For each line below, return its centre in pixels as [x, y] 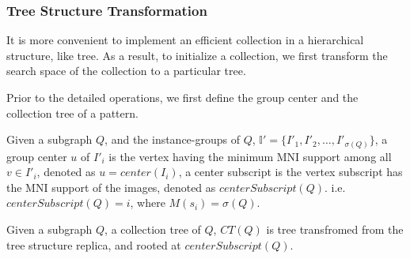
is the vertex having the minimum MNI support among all [250, 156]
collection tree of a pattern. [72, 113]
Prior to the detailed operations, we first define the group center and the [182, 97]
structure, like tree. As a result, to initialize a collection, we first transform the [197, 55]
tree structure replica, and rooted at [94, 244]
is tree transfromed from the [335, 229]
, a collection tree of [153, 229]
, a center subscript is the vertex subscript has [290, 172]
